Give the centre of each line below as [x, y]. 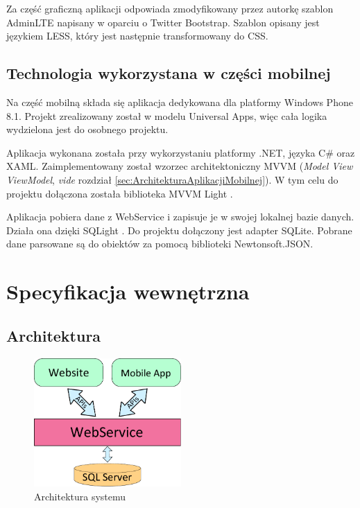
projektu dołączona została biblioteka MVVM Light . [120, 193]
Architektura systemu [80, 496]
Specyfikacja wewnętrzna [128, 291]
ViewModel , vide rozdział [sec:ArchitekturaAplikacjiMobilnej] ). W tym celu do [172, 179]
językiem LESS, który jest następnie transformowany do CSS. [137, 36]
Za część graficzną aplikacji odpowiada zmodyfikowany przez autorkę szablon [170, 8]
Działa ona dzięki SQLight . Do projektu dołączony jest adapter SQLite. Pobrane [179, 230]
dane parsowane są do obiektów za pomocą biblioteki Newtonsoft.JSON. [160, 244]
